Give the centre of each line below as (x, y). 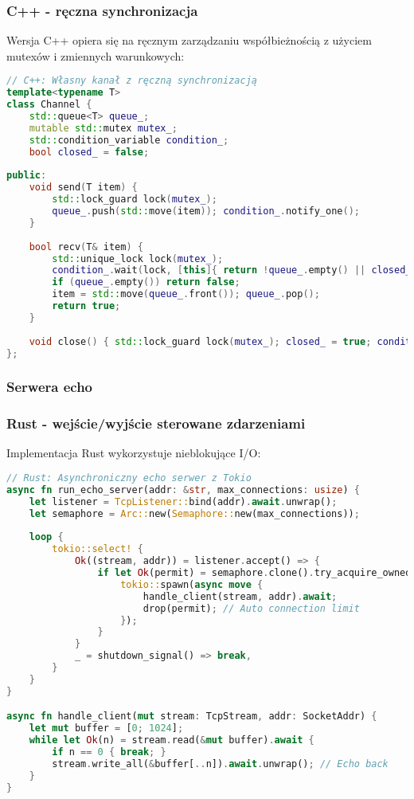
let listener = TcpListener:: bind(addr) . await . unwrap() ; (183, 501)
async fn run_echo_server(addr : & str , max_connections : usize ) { (183, 490)
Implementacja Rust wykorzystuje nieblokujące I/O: (134, 453)
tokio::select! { (98, 549)
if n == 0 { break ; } (109, 752)
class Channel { (49, 105)
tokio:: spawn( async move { (192, 584)
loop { (46, 537)
